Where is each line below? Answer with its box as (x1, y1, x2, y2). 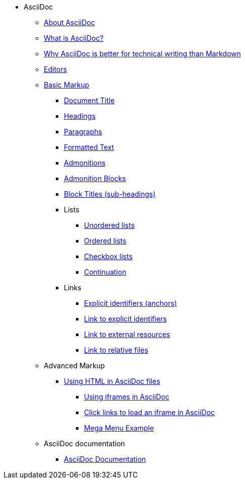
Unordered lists (84, 221, 135, 229)
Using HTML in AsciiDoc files (64, 377, 160, 385)
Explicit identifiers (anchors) (84, 299, 177, 307)
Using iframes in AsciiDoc (84, 392, 170, 401)
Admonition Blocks (64, 174, 126, 183)
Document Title (64, 96, 115, 105)
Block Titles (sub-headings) (64, 190, 155, 198)
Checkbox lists (84, 252, 133, 261)
